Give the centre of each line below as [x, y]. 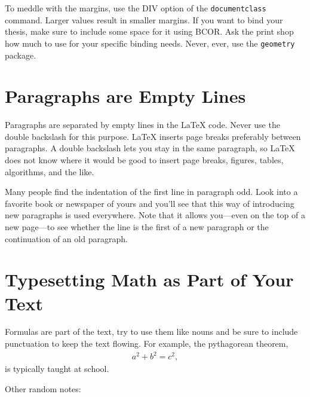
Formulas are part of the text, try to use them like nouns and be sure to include [151, 332]
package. [21, 55]
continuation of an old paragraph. [66, 238]
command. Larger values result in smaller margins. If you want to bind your [144, 19]
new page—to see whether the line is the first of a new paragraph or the [137, 226]
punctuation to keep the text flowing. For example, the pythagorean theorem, [147, 343]
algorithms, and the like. [50, 171]
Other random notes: [43, 388]
